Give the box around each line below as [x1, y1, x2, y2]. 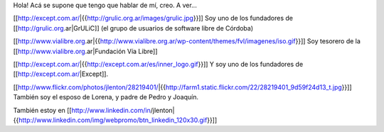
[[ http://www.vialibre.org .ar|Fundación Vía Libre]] [13, 47, 158, 55]
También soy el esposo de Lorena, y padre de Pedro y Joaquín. [13, 93, 199, 101]
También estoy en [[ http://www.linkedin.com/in [13, 106, 151, 114]
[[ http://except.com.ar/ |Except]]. [13, 70, 109, 78]
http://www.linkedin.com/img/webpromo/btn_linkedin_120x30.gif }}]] [18, 116, 218, 124]
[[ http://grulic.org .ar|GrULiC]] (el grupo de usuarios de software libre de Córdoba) [13, 23, 254, 32]
